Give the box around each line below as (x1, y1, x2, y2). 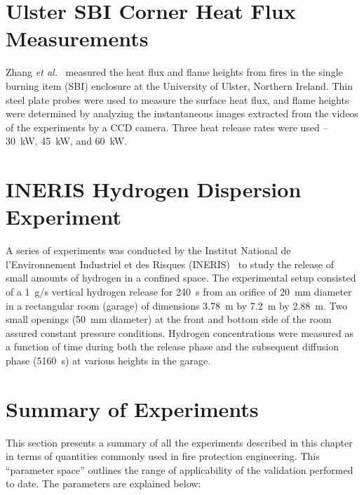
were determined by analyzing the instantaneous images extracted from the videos (6, 106, 358, 121)
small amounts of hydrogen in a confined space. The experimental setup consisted (6, 270, 356, 285)
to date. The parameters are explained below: (6, 476, 201, 491)
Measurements (6, 24, 149, 53)
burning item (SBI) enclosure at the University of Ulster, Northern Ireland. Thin (6, 78, 353, 93)
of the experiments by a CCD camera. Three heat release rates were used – (6, 119, 328, 134)
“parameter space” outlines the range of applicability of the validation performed (6, 462, 353, 477)
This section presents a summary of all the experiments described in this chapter (6, 435, 353, 449)
